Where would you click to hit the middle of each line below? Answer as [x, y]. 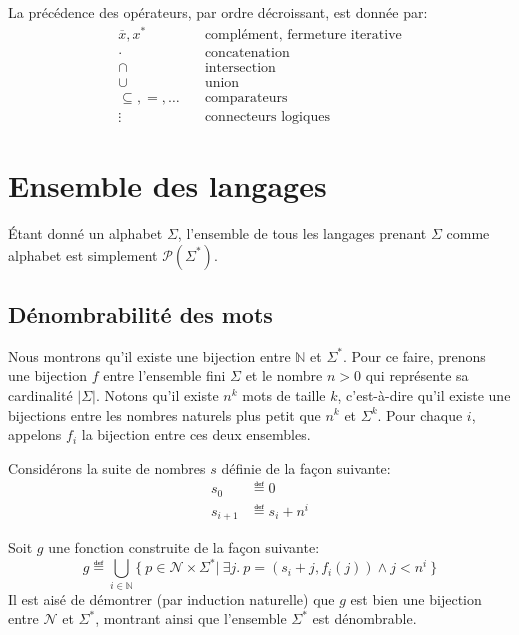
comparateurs [246, 97]
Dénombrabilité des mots [140, 313]
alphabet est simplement [83, 254]
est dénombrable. [364, 618]
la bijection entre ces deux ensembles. [196, 434]
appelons [35, 434]
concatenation [247, 52]
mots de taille [284, 394]
